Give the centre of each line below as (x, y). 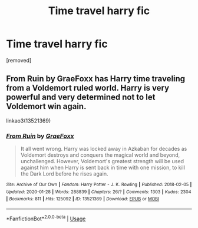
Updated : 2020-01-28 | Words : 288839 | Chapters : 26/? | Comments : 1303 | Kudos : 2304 (99, 192)
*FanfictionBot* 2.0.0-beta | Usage (46, 218)
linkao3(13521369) (29, 120)
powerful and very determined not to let (81, 98)
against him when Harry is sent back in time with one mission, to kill (103, 168)
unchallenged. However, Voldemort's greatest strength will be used (102, 161)
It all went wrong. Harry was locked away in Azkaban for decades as (104, 149)
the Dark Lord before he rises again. (64, 174)
